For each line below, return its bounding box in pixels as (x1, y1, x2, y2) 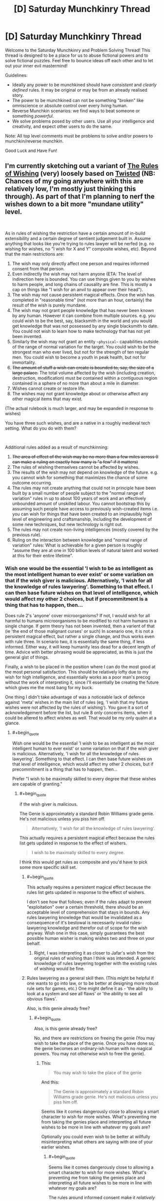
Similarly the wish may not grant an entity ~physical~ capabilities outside (12, 338, 159, 344)
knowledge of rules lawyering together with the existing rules (34, 961, 157, 966)
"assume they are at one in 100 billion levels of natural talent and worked (12, 547, 159, 553)
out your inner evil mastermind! (5, 63, 68, 69)
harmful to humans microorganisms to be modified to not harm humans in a (5, 618, 157, 624)
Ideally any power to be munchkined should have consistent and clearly (12, 82, 157, 88)
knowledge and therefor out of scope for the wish (47, 925, 148, 931)
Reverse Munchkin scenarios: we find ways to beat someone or (12, 108, 140, 114)
